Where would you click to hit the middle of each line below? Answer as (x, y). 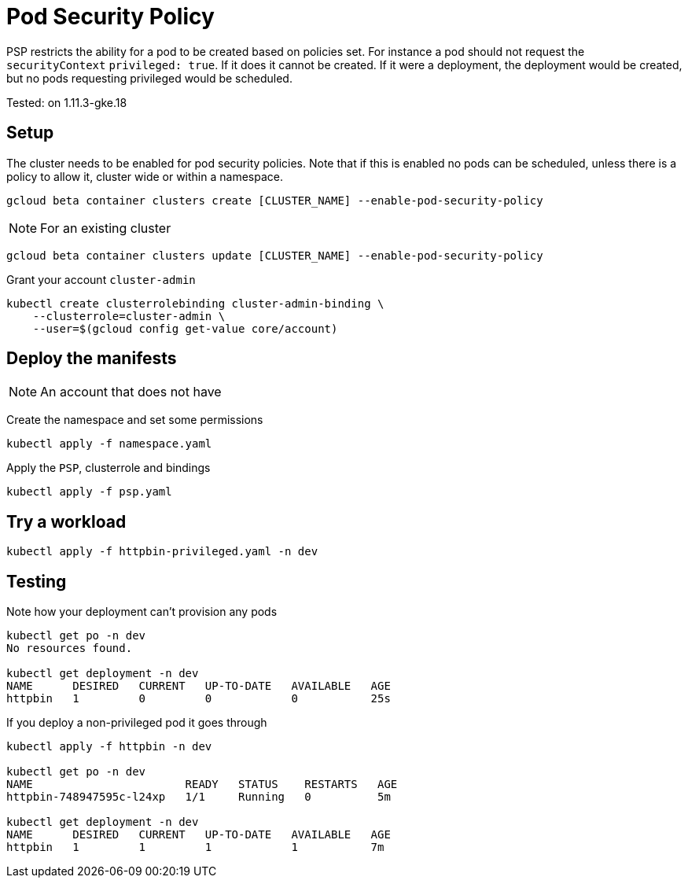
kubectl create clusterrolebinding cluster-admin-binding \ (195, 303)
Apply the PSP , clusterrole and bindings (109, 468)
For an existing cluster (106, 228)
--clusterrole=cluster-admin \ (129, 316)
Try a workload (66, 521)
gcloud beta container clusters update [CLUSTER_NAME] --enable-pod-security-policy (275, 255)
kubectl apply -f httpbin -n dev (109, 747)
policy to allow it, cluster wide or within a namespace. (145, 176)
